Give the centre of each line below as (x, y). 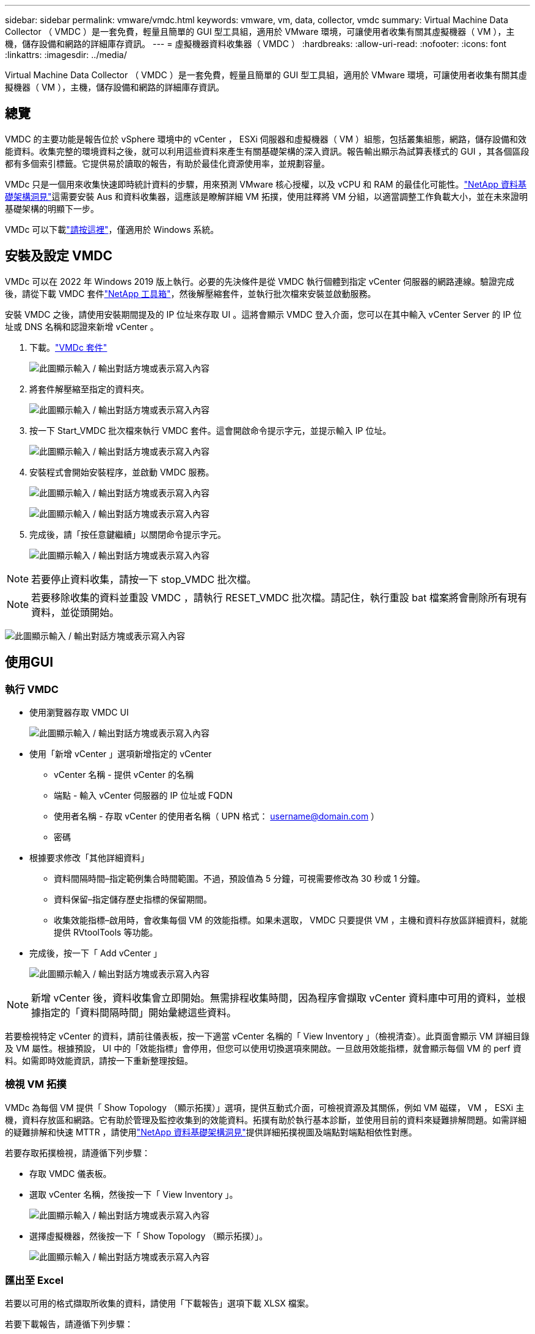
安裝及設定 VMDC (59, 256)
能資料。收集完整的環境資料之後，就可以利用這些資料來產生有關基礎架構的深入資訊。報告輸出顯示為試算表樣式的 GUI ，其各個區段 (267, 151)
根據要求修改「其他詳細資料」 (89, 857)
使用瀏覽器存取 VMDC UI (79, 712)
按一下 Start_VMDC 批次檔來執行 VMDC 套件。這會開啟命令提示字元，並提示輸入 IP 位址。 (210, 430)
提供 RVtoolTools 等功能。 (106, 932)
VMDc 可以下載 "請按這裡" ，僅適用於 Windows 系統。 (112, 229)
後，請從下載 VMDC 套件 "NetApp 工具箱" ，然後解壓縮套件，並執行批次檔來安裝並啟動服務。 (191, 293)
